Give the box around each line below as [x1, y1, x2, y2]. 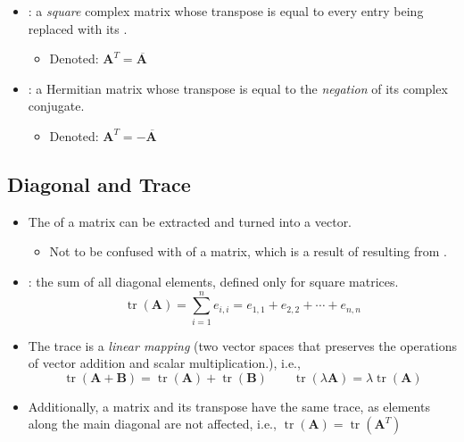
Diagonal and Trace [7, 170, 191, 197]
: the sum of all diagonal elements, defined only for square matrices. [28, 271, 399, 290]
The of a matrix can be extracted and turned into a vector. [28, 212, 352, 230]
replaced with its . [28, 19, 128, 38]
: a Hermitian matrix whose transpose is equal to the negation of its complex [28, 79, 448, 97]
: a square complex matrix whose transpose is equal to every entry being [28, 2, 424, 20]
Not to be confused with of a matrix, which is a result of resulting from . [49, 242, 447, 261]
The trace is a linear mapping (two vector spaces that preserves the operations [28, 336, 457, 354]
